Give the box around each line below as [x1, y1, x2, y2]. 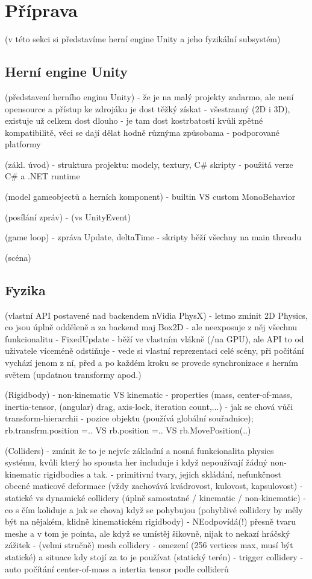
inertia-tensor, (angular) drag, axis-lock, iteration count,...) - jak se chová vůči [5, 400, 293, 412]
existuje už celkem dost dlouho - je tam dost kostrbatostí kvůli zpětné [5, 114, 263, 127]
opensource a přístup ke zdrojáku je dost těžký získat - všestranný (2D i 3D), [5, 102, 290, 115]
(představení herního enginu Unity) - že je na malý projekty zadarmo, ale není [5, 90, 294, 103]
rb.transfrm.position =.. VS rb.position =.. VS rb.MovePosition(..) [5, 424, 251, 436]
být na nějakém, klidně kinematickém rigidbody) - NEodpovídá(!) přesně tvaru [5, 515, 296, 528]
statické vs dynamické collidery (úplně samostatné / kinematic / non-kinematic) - [5, 491, 307, 504]
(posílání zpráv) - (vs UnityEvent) [5, 210, 131, 223]
